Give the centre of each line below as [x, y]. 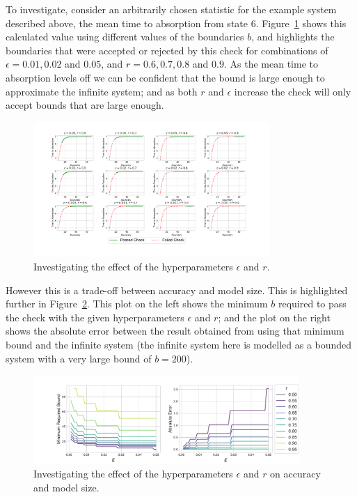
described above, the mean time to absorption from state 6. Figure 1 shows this [176, 23]
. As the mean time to [271, 64]
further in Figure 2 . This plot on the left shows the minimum [137, 304]
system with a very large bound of [79, 358]
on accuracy [295, 473]
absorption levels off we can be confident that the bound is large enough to [165, 77]
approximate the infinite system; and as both [102, 91]
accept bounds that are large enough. [85, 105]
